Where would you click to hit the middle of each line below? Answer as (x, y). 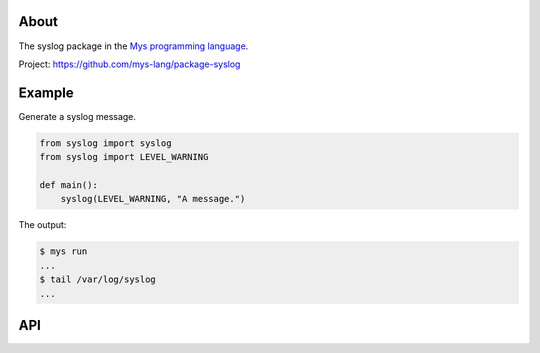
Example (46, 92)
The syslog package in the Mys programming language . (133, 46)
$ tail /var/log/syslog (98, 279)
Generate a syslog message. (77, 116)
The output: (42, 225)
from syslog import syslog (105, 143)
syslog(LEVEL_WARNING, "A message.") (153, 199)
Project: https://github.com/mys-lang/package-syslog (129, 64)
